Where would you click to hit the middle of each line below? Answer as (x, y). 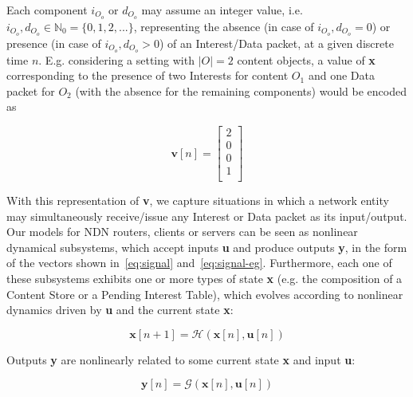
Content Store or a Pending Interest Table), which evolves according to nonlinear (205, 294)
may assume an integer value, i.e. (222, 10)
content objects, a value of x (306, 59)
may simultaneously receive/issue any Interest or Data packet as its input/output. (207, 216)
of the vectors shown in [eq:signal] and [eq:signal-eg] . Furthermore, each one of (199, 263)
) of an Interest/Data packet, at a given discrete (276, 43)
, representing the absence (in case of (224, 26)
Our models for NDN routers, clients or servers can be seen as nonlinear (182, 232)
